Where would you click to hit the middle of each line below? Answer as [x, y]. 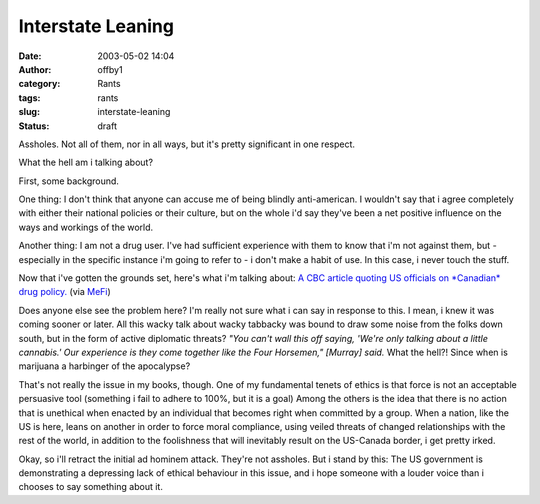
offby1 [110, 69]
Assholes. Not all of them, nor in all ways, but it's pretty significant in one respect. [186, 144]
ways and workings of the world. [86, 227]
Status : [34, 126]
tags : [29, 97]
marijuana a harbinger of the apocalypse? [104, 366]
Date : [30, 56]
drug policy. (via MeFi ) [65, 292]
